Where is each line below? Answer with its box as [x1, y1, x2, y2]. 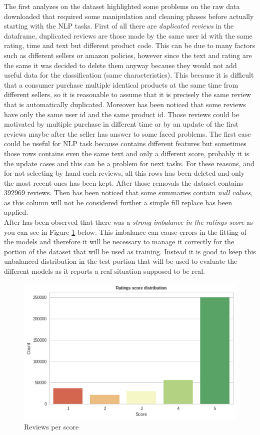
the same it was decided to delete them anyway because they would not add [4, 60, 237, 70]
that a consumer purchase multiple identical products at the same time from [4, 79, 238, 90]
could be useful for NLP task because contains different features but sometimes [4, 138, 246, 149]
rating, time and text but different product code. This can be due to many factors [4, 40, 255, 51]
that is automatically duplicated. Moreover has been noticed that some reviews [4, 99, 246, 109]
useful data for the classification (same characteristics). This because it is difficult [4, 70, 254, 80]
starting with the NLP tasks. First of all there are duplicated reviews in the [4, 21, 234, 31]
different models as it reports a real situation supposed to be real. [4, 266, 205, 276]
